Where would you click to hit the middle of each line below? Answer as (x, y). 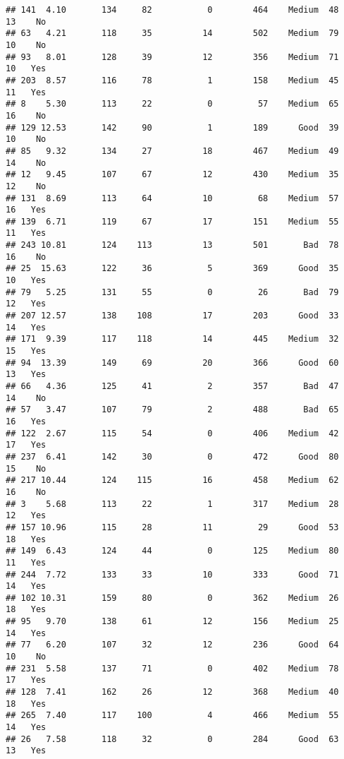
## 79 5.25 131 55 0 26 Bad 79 (172, 292)
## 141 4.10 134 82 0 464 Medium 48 (172, 10)
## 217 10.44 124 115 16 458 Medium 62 (172, 480)
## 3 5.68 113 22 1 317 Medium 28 (172, 504)
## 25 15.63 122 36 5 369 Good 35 (172, 269)
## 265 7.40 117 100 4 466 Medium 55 (172, 716)
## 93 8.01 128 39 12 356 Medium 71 (172, 57)
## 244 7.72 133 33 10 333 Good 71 (172, 574)
